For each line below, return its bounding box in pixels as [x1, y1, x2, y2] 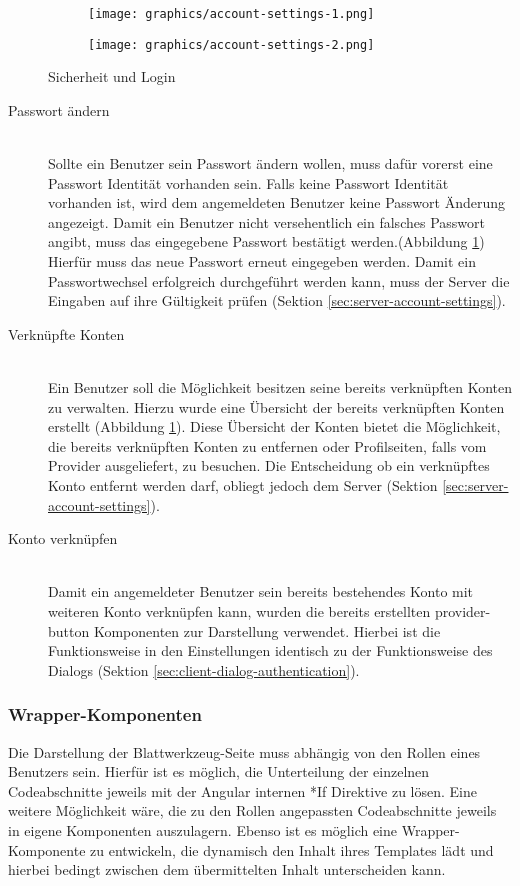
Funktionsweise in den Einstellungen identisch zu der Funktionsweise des [48, 640, 493, 661]
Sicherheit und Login [48, 66, 176, 87]
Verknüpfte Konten [8, 323, 125, 344]
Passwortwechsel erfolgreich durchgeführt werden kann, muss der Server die [48, 270, 510, 291]
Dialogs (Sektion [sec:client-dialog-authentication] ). [48, 659, 360, 680]
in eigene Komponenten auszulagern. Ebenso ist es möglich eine [8, 819, 398, 840]
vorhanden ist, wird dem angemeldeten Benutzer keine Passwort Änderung [48, 192, 505, 213]
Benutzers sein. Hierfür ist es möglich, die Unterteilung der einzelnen [8, 761, 430, 782]
